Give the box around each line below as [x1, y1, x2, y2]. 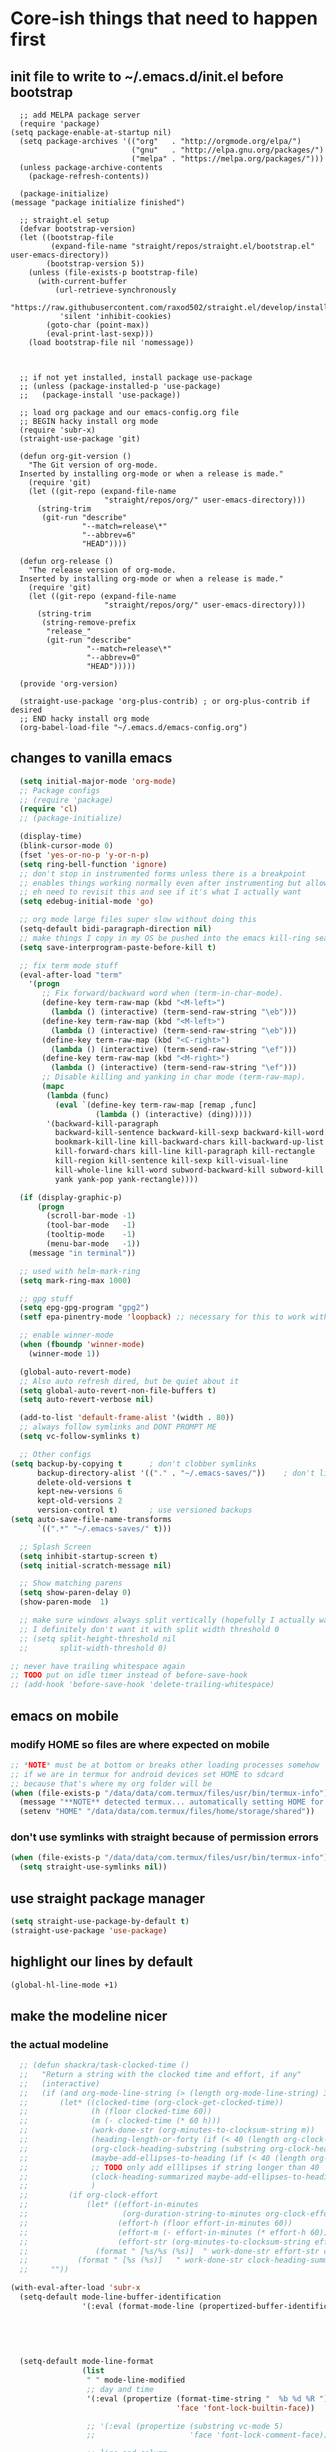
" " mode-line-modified [86, 2375, 186, 2386]
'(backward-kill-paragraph [46, 1118, 159, 1129]
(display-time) [19, 832, 83, 842]
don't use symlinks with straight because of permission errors [10, 1830, 319, 1844]
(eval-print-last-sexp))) [46, 329, 155, 339]
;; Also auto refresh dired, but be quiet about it [19, 1376, 240, 1386]
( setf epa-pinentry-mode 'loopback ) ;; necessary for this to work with [19, 1312, 329, 1322]
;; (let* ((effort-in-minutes [19, 2200, 199, 2210]
